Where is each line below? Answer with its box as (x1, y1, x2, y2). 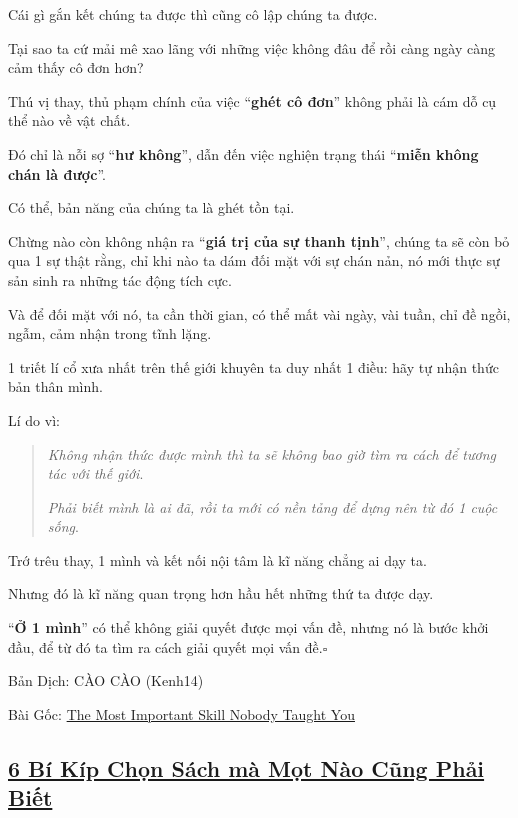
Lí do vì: (8, 409, 60, 430)
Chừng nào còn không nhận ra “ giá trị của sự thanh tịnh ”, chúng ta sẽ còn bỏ (8, 230, 510, 251)
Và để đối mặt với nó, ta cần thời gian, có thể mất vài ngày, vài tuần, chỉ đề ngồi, (8, 303, 511, 324)
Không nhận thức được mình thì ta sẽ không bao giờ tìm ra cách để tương (47, 443, 496, 464)
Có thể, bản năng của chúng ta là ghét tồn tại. (8, 197, 295, 218)
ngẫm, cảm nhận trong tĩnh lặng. (8, 323, 212, 344)
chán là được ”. (8, 163, 106, 184)
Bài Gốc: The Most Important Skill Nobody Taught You (8, 703, 355, 724)
